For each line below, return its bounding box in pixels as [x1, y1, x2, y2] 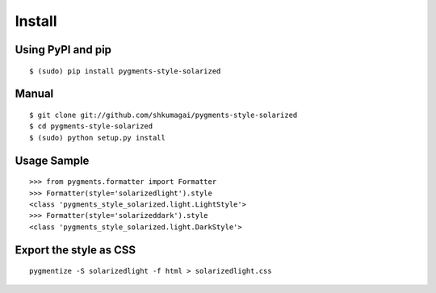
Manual [15, 87, 54, 101]
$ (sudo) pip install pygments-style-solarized [29, 66, 221, 76]
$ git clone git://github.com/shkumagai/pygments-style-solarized [29, 110, 298, 119]
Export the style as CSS [15, 243, 136, 257]
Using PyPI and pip [15, 43, 112, 57]
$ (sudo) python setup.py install [29, 133, 166, 142]
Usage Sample [15, 153, 90, 167]
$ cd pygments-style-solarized [29, 122, 153, 131]
